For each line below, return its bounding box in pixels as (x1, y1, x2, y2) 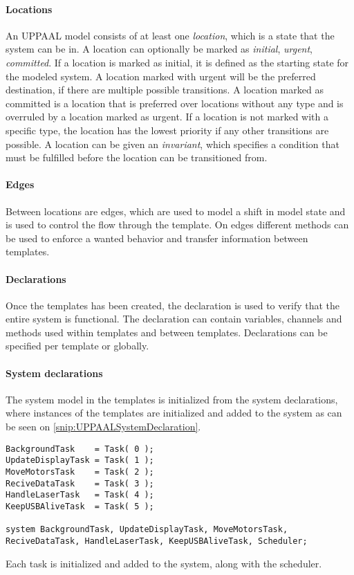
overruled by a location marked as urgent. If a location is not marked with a (6, 109, 329, 124)
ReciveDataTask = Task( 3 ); (6, 478, 154, 489)
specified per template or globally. (6, 338, 149, 353)
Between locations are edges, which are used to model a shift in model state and (6, 203, 346, 218)
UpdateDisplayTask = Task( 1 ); (6, 455, 154, 466)
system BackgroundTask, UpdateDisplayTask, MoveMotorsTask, (6, 524, 288, 535)
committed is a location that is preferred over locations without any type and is (6, 95, 344, 110)
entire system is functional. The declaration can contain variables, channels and (6, 311, 342, 326)
